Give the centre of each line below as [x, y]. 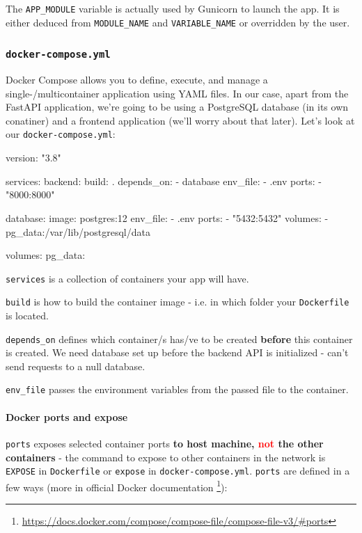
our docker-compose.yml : [61, 134]
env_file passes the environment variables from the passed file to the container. [177, 389]
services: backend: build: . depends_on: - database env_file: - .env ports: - [164, 181]
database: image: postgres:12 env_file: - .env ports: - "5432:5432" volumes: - [167, 217]
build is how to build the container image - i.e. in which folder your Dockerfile [178, 302]
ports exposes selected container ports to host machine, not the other [165, 443]
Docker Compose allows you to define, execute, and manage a [137, 80]
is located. [27, 315]
